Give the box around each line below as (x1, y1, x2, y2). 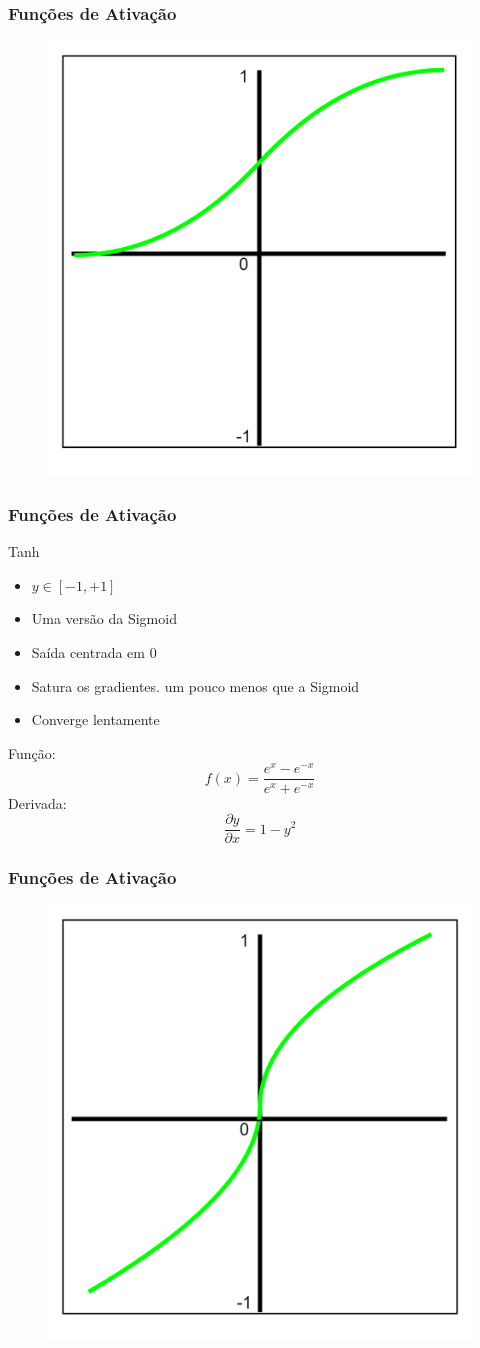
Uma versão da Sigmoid (31, 608, 177, 629)
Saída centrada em (31, 641, 146, 662)
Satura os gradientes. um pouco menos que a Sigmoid (31, 675, 360, 696)
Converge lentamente (31, 709, 160, 730)
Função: (8, 742, 56, 763)
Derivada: (8, 792, 67, 813)
